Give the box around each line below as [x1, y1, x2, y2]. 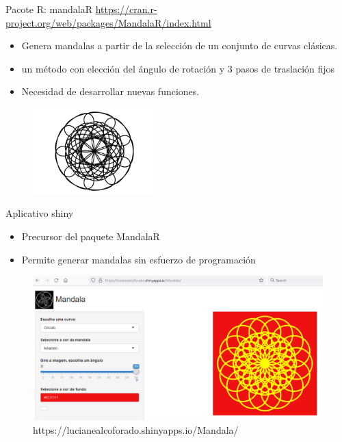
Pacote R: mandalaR [5, 2, 92, 16]
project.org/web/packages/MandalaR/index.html [5, 15, 211, 29]
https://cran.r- [95, 2, 157, 16]
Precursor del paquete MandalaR [21, 229, 160, 244]
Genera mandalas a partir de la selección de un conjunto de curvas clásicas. [21, 38, 338, 53]
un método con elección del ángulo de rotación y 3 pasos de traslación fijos [21, 61, 335, 75]
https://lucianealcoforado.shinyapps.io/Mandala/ [33, 422, 239, 437]
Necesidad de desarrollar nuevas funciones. [21, 84, 200, 99]
